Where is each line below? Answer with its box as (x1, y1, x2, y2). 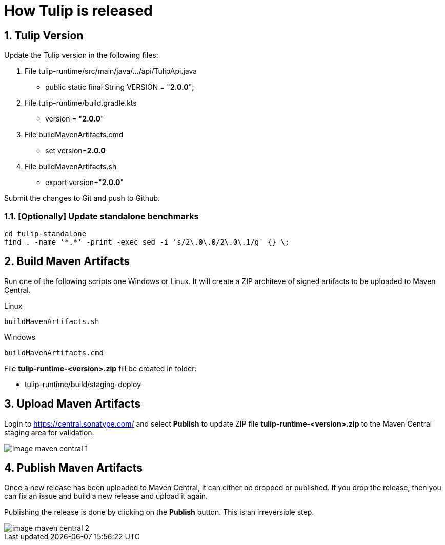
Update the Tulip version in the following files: (4, 51, 158, 60)
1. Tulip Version (4, 29, 84, 42)
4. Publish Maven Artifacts (4, 461, 143, 475)
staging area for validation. (4, 428, 94, 437)
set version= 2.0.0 (45, 146, 106, 155)
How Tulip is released (4, 2, 153, 19)
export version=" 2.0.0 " (45, 178, 124, 187)
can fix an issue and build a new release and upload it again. (4, 492, 208, 501)
